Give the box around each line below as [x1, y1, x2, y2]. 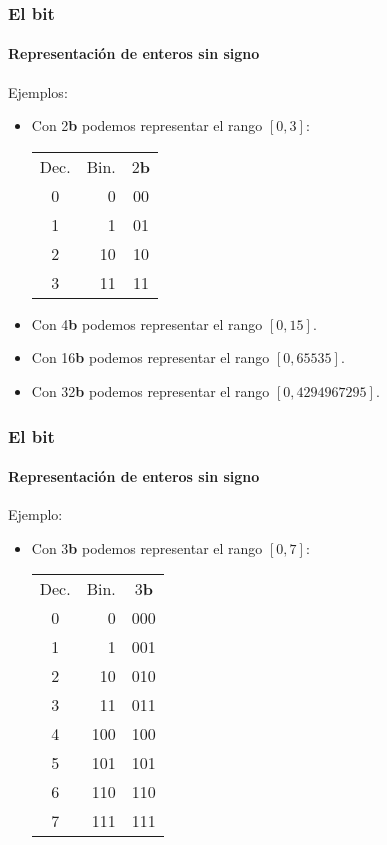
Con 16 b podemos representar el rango [31, 347, 270, 368]
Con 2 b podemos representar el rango [31, 115, 263, 136]
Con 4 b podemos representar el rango [31, 313, 263, 334]
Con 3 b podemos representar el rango [31, 537, 263, 558]
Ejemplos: [8, 81, 68, 102]
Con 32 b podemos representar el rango [31, 381, 270, 402]
